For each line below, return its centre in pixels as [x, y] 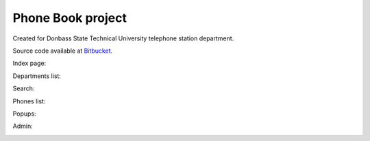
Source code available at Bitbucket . [63, 51]
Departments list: [37, 76]
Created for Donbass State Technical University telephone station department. [123, 38]
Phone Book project [70, 18]
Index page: [29, 63]
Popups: [25, 114]
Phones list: [29, 101]
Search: [24, 88]
